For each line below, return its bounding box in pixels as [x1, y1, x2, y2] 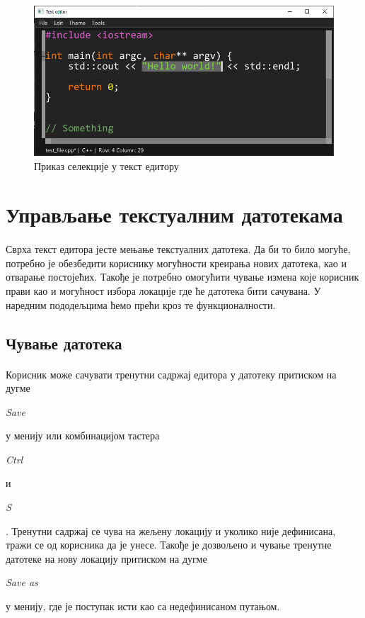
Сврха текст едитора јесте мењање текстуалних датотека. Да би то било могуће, [6, 242, 351, 257]
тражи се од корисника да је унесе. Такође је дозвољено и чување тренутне [6, 537, 332, 552]
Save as [6, 575, 38, 590]
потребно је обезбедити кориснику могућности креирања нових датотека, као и [6, 255, 347, 270]
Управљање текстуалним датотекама [6, 200, 343, 229]
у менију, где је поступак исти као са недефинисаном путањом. [6, 599, 280, 614]
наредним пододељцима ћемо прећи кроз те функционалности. [6, 297, 276, 312]
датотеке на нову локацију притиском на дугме [6, 551, 207, 566]
